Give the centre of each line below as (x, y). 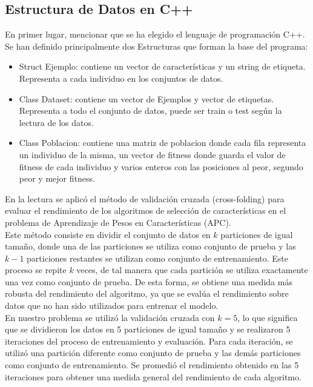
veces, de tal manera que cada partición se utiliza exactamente (192, 270)
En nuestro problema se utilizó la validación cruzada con (110, 317)
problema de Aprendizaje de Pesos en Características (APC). (118, 222)
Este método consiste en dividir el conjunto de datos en (108, 234)
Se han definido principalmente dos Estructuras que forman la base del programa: (156, 46)
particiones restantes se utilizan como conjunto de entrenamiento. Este (158, 258)
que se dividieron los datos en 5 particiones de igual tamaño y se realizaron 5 (148, 329)
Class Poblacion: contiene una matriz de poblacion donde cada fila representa (163, 143)
